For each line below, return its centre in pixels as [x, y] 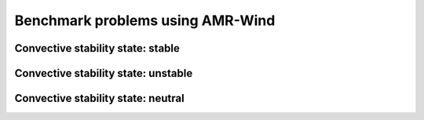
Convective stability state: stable [97, 48]
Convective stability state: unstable [104, 73]
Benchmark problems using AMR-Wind [145, 20]
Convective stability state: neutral [99, 98]
